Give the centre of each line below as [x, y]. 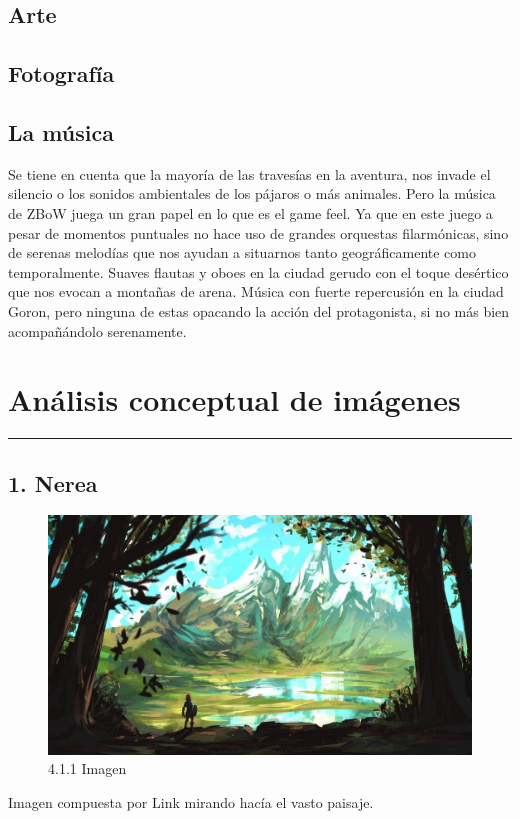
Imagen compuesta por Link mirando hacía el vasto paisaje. [191, 801]
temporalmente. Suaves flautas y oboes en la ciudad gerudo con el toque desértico [258, 271]
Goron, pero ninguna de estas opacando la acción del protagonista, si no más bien [259, 310]
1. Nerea [53, 482]
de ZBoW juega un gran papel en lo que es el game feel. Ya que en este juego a [250, 212]
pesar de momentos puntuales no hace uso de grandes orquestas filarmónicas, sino [258, 232]
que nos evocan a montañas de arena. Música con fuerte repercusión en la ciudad [256, 291]
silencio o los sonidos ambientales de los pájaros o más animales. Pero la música [252, 193]
